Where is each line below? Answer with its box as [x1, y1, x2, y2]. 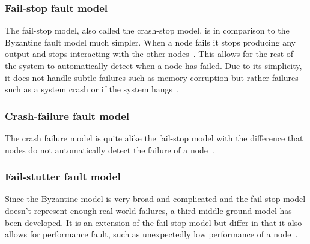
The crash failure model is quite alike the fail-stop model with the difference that [5, 132, 303, 144]
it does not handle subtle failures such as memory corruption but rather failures [5, 71, 299, 83]
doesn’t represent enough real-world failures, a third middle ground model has [5, 204, 292, 216]
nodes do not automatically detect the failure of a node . [5, 143, 214, 156]
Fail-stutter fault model [5, 169, 121, 184]
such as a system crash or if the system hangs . [5, 83, 179, 95]
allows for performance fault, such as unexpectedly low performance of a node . [5, 228, 298, 240]
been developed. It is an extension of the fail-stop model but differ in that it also [5, 216, 302, 228]
